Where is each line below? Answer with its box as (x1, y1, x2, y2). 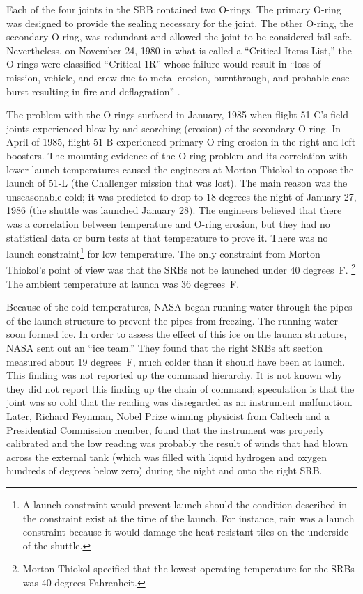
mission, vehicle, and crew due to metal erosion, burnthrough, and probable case (6, 70, 350, 84)
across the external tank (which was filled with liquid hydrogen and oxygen (6, 449, 327, 464)
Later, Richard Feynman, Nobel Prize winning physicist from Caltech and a (6, 408, 330, 423)
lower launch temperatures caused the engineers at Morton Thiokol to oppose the (6, 162, 354, 176)
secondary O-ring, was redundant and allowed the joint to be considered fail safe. (6, 29, 353, 44)
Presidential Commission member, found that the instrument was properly (6, 422, 325, 437)
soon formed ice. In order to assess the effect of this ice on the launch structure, (6, 327, 347, 341)
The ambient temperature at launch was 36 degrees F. (6, 276, 240, 290)
